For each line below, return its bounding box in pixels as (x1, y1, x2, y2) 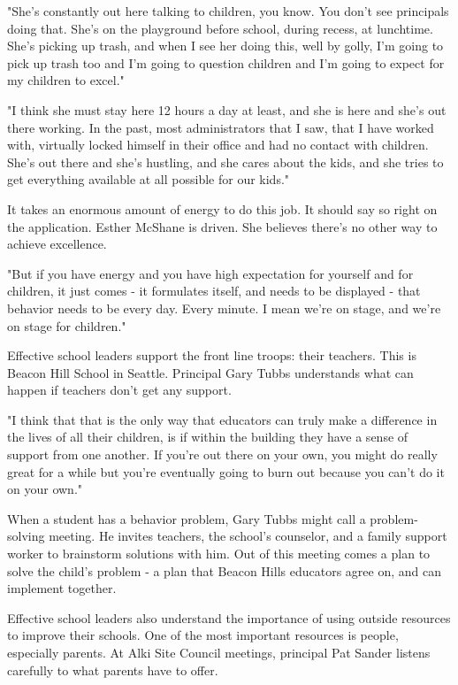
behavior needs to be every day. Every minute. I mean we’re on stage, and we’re (7, 298, 441, 317)
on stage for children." (7, 316, 126, 335)
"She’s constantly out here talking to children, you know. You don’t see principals (7, 2, 449, 19)
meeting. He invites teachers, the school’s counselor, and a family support (49, 527, 447, 545)
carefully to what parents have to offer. (7, 660, 218, 679)
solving (7, 527, 45, 545)
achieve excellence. (7, 235, 107, 253)
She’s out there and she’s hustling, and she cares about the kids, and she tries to (7, 152, 444, 171)
